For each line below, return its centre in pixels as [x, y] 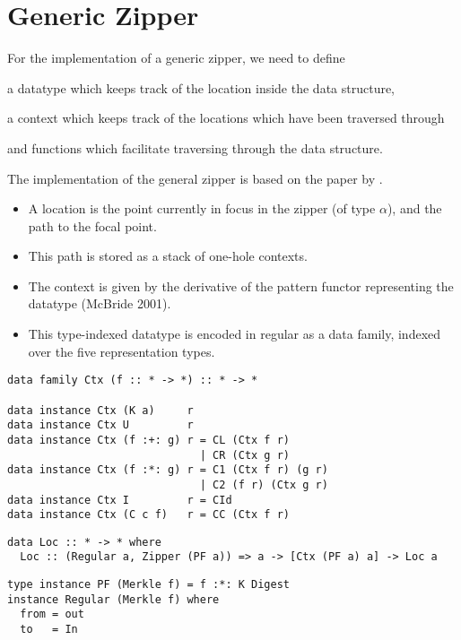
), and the [414, 208]
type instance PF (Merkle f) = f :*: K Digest [148, 585]
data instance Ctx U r [100, 425]
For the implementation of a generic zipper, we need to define [176, 58]
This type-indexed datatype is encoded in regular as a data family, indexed [235, 334]
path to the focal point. [92, 225]
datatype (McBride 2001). [100, 303]
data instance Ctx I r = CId [120, 500]
